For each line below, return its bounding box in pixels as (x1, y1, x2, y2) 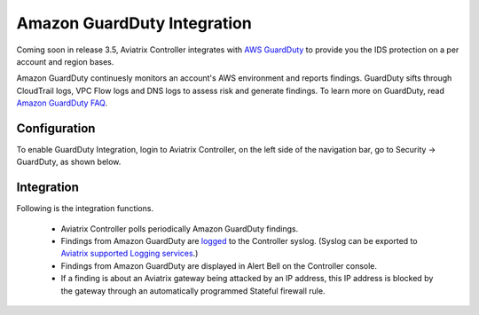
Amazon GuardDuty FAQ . (16, 98, 108, 108)
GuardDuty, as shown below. (16, 156, 122, 168)
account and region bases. (16, 56, 114, 67)
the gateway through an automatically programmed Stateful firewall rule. (60, 285, 326, 296)
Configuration (16, 121, 96, 136)
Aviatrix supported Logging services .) (60, 248, 199, 259)
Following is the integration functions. (16, 203, 154, 214)
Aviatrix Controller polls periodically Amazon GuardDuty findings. (60, 223, 299, 234)
